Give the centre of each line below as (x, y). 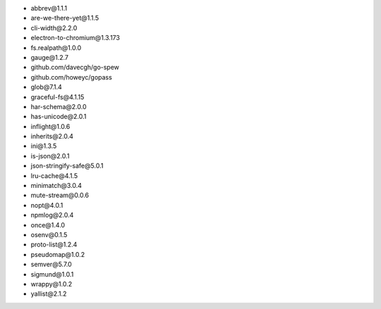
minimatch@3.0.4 (56, 186)
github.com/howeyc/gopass (71, 77)
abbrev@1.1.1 (49, 8)
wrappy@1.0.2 (52, 284)
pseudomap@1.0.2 (58, 254)
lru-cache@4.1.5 (54, 175)
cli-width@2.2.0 (54, 27)
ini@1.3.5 (44, 146)
